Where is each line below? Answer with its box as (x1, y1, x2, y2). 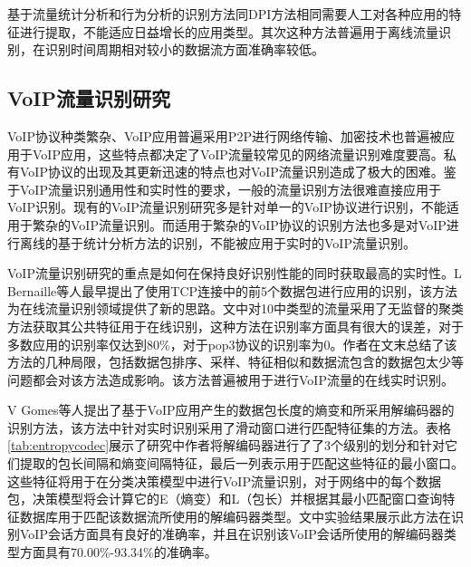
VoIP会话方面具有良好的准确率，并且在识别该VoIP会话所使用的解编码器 (19, 524, 444, 543)
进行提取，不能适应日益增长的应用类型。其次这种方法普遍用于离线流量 (19, 22, 438, 41)
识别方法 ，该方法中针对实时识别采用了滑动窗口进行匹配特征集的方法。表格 (7, 418, 451, 437)
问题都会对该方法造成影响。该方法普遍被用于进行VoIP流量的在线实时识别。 (7, 370, 454, 389)
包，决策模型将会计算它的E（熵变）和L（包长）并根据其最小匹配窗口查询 (7, 489, 443, 508)
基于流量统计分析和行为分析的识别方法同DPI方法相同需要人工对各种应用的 (7, 5, 449, 23)
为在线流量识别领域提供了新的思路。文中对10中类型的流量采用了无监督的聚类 (7, 299, 464, 318)
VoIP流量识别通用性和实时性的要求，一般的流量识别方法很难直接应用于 (19, 179, 441, 198)
